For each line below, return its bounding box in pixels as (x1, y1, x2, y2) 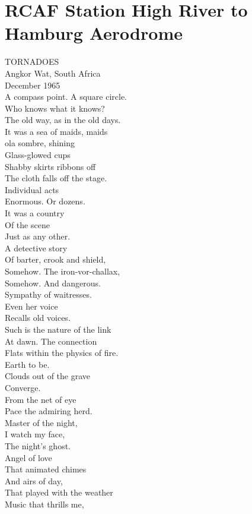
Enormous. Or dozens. (5, 195, 85, 207)
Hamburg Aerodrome (5, 21, 183, 45)
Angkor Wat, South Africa (5, 67, 101, 79)
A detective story (5, 241, 68, 254)
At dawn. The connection (5, 335, 97, 347)
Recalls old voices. (5, 311, 71, 324)
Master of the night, (5, 416, 78, 428)
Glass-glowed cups (5, 149, 71, 161)
